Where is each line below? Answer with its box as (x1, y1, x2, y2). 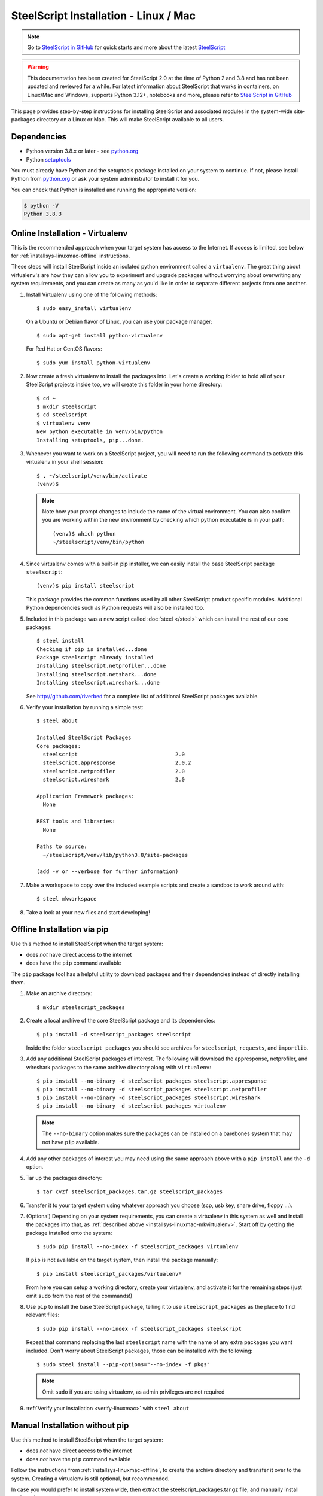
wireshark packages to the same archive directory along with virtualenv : (26, 1063, 212, 1071)
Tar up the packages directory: (26, 1174, 102, 1181)
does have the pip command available (26, 959, 121, 966)
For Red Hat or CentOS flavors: (26, 345, 102, 352)
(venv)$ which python (53, 530, 116, 537)
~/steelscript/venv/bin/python (53, 539, 145, 546)
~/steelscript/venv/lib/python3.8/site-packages (42, 852, 188, 858)
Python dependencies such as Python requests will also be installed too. (26, 604, 205, 612)
